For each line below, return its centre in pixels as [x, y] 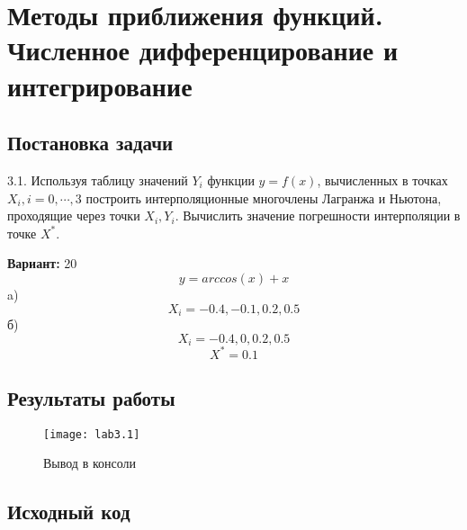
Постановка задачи [90, 143]
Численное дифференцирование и [203, 50]
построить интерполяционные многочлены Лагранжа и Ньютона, [264, 198]
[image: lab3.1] [92, 434]
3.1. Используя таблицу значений [98, 180]
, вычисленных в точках [382, 180]
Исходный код [69, 512]
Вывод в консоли [90, 463]
